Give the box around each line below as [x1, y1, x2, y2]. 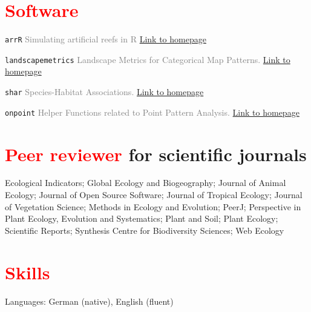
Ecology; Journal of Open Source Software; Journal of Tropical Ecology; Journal [5, 188, 303, 201]
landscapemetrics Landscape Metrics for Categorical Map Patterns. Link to [5, 53, 290, 65]
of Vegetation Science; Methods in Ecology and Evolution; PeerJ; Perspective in [5, 200, 301, 213]
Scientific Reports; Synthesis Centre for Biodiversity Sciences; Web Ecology [5, 224, 284, 236]
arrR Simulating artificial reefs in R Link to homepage [5, 33, 206, 45]
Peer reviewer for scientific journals [5, 141, 307, 166]
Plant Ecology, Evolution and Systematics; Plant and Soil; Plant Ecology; [5, 212, 278, 225]
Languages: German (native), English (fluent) [5, 294, 174, 307]
